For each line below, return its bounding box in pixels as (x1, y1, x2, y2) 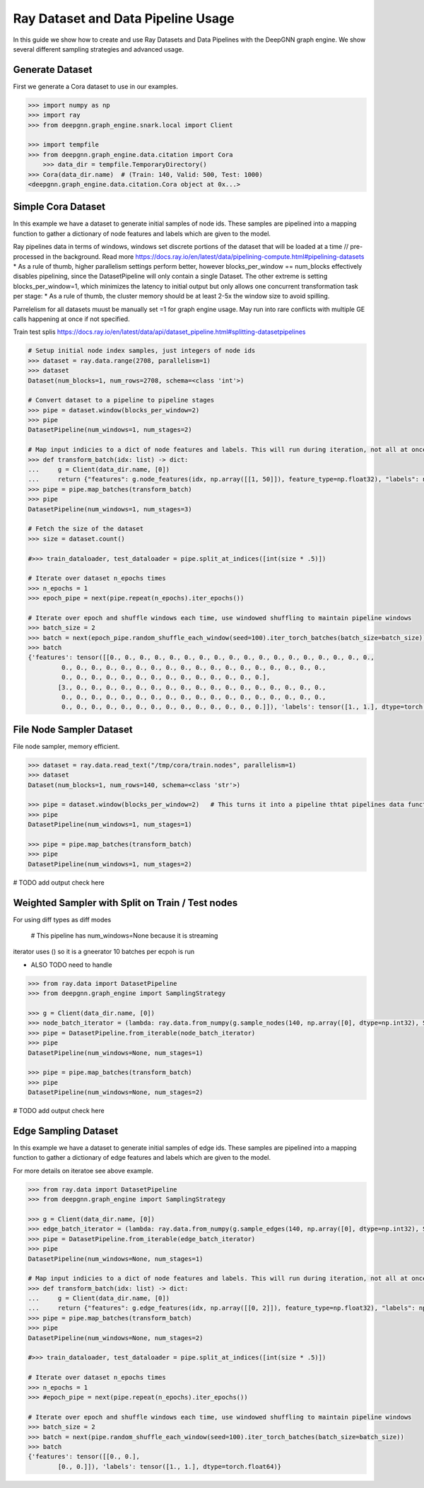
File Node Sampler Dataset (13, 723, 134, 736)
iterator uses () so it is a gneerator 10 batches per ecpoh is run (13, 948, 195, 956)
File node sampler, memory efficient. (13, 742, 120, 750)
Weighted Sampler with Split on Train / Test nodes (13, 897, 238, 909)
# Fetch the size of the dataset (28, 525, 144, 533)
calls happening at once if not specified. (13, 315, 130, 323)
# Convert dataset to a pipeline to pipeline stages (28, 396, 215, 405)
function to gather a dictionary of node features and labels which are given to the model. (13, 229, 271, 238)
